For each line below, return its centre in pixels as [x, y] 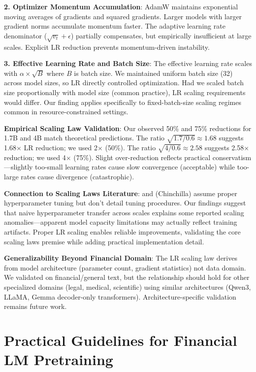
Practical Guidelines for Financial [121, 340]
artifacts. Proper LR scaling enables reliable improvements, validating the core [122, 231]
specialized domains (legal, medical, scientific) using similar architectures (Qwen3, [128, 287]
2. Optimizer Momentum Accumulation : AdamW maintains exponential [121, 6]
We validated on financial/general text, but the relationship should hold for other [127, 277]
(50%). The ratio [130, 148]
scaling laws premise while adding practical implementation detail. [104, 241]
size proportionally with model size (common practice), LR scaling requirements [125, 92]
